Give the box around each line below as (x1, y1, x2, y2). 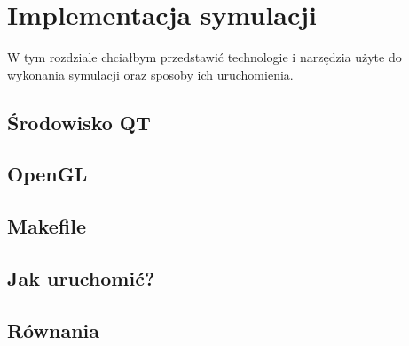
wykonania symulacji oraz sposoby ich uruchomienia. (7, 65, 294, 83)
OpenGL (7, 160, 88, 188)
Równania (7, 316, 99, 343)
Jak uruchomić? (7, 265, 155, 292)
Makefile (7, 212, 86, 240)
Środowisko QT (7, 108, 151, 135)
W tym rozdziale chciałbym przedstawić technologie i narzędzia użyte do (7, 48, 402, 66)
